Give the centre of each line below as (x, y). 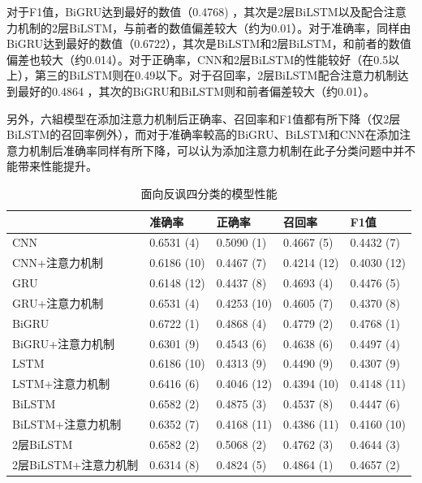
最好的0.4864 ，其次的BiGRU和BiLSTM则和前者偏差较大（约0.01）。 (196, 91)
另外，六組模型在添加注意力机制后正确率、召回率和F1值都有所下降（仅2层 (204, 118)
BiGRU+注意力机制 (64, 343)
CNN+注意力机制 (58, 263)
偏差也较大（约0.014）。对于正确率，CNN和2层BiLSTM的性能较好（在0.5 (198, 59)
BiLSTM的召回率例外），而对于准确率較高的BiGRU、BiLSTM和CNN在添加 (203, 134)
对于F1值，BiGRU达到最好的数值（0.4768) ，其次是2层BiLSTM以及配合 (195, 11)
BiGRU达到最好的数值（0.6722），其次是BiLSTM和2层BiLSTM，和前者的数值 (209, 43)
